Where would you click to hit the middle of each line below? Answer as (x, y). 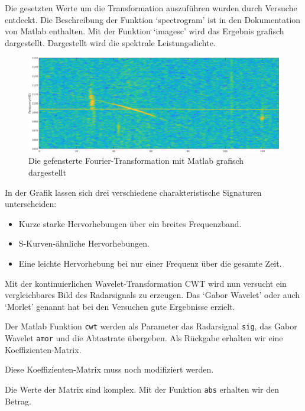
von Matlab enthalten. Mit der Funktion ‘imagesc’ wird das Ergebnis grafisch (145, 31)
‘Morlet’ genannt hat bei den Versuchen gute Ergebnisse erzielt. (120, 306)
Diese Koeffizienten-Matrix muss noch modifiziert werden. (109, 369)
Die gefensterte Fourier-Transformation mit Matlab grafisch (136, 161)
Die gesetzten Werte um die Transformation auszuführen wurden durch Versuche (151, 8)
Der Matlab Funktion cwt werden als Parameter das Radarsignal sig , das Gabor (151, 326)
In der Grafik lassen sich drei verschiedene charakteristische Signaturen (133, 192)
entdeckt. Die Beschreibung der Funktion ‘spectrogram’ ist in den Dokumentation (153, 19)
